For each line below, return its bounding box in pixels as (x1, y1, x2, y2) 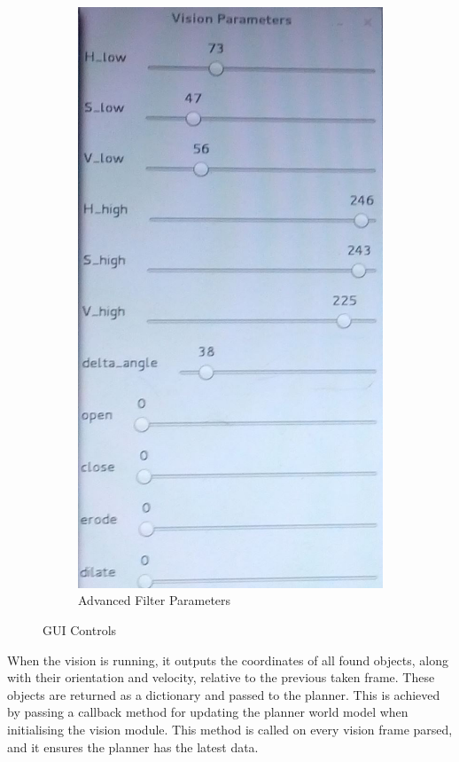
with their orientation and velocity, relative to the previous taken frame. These (7, 668, 435, 687)
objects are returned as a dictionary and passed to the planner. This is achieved (7, 685, 440, 703)
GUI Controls (43, 620, 117, 639)
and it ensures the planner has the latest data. (7, 737, 259, 756)
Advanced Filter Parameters (78, 591, 231, 609)
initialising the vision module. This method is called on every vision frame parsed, (7, 719, 453, 738)
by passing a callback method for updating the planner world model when (7, 703, 408, 721)
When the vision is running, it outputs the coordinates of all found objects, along (7, 650, 448, 669)
